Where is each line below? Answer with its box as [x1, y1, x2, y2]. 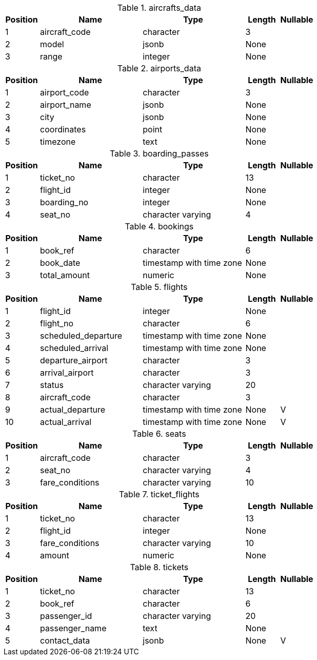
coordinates [40, 124, 86, 134]
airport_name [40, 100, 91, 110]
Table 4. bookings [125, 221, 194, 231]
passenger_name [40, 623, 107, 633]
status [40, 380, 64, 390]
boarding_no [40, 197, 89, 207]
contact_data [40, 635, 90, 646]
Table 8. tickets [130, 562, 189, 572]
